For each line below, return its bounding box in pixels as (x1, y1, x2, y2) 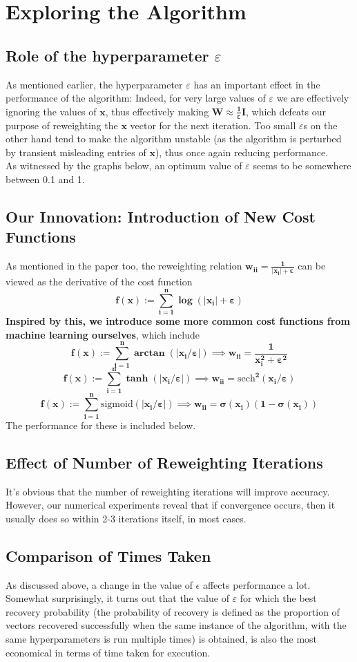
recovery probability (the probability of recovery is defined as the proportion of (6, 604, 340, 618)
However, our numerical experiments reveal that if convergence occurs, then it (6, 498, 336, 512)
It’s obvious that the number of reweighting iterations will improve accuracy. (6, 484, 330, 498)
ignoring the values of (6, 104, 97, 118)
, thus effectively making (105, 104, 209, 118)
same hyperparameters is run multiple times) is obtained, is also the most (6, 631, 318, 645)
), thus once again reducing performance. (155, 144, 329, 159)
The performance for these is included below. (6, 417, 196, 432)
